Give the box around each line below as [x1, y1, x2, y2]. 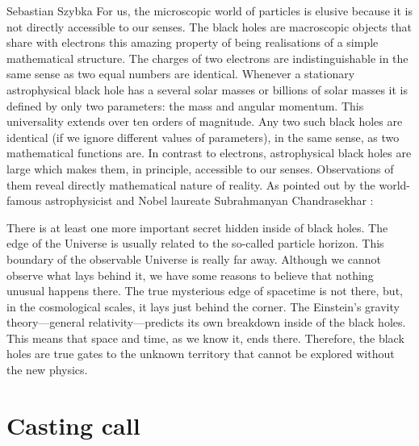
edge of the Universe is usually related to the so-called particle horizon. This [6, 235, 384, 252]
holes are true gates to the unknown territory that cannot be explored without [6, 345, 395, 362]
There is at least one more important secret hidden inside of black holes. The [6, 219, 388, 236]
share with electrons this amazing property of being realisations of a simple [6, 34, 379, 51]
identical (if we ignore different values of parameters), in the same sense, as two [6, 128, 400, 145]
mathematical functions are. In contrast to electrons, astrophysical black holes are [6, 144, 412, 161]
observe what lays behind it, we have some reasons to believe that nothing [6, 266, 374, 283]
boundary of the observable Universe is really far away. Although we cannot [6, 250, 382, 267]
